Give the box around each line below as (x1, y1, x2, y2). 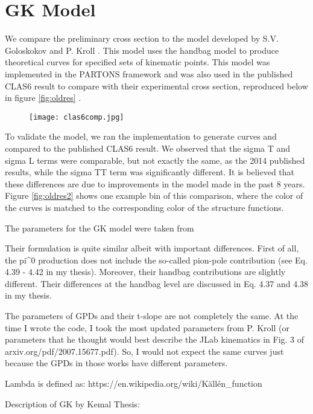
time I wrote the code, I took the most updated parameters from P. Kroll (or (5, 321, 289, 334)
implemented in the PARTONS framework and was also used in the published (5, 67, 293, 80)
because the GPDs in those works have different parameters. (5, 357, 228, 369)
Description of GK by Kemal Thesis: (5, 397, 140, 410)
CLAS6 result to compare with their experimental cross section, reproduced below (5, 79, 308, 92)
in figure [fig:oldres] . (5, 91, 81, 104)
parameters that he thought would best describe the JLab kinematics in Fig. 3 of (5, 333, 305, 346)
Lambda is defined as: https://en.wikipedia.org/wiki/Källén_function (5, 377, 262, 390)
